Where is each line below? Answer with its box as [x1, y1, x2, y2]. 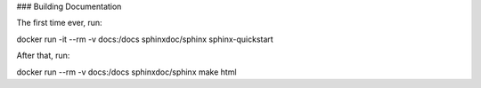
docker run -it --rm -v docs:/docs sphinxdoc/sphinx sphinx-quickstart [16, 34, 273, 44]
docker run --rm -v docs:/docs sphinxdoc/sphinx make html [16, 67, 237, 77]
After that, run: [16, 50, 70, 61]
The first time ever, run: [16, 18, 102, 28]
